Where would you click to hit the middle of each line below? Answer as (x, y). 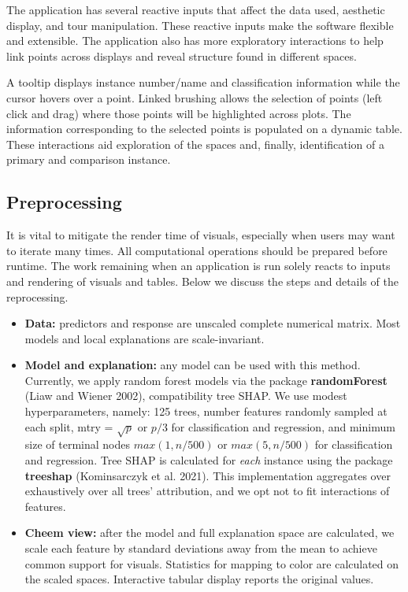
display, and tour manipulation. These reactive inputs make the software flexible (200, 25)
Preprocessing (64, 202)
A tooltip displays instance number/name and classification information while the (203, 82)
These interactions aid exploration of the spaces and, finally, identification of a (195, 144)
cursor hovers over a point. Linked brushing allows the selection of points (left (195, 97)
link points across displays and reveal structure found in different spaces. (182, 55)
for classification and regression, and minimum (283, 426)
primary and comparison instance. (89, 159)
